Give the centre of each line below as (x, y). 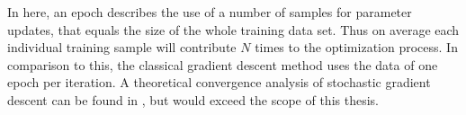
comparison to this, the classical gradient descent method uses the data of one (223, 64)
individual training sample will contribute (122, 47)
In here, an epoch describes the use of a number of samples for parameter (210, 12)
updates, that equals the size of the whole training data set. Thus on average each (233, 29)
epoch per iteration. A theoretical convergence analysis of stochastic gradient (219, 82)
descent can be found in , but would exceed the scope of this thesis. (193, 99)
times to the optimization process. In (356, 47)
